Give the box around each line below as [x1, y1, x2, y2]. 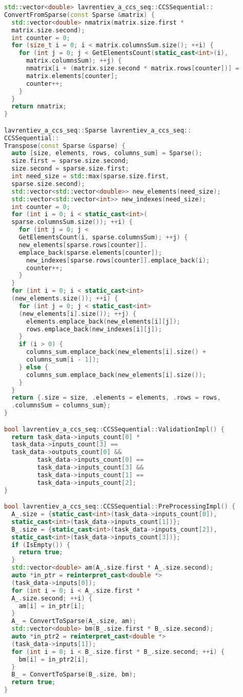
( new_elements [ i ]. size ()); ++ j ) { [18, 310, 136, 317]
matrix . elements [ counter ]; [26, 72, 118, 80]
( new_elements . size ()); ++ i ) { [11, 295, 118, 303]
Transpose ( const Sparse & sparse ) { [4, 142, 126, 149]
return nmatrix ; [11, 103, 67, 110]
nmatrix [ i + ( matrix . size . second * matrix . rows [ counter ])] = [26, 65, 239, 72]
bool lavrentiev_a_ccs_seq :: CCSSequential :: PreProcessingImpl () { [4, 503, 236, 511]
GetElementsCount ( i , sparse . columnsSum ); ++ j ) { [18, 234, 188, 241]
